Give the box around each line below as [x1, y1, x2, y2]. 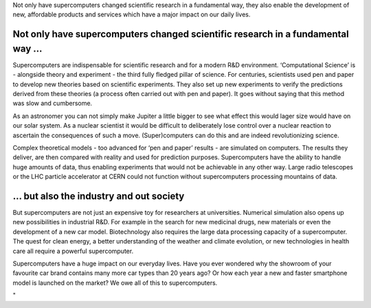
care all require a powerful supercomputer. [12, 247, 134, 255]
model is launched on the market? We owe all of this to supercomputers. [12, 279, 218, 287]
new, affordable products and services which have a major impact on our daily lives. [12, 10, 251, 19]
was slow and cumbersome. [12, 99, 93, 108]
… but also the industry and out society [12, 191, 185, 202]
